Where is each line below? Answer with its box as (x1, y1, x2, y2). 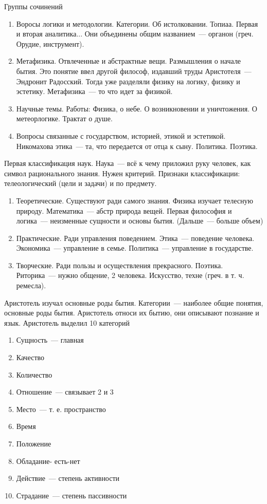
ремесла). (16, 280, 46, 291)
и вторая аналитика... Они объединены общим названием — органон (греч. (16, 28, 254, 39)
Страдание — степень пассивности (16, 490, 127, 500)
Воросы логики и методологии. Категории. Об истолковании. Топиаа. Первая (16, 18, 258, 29)
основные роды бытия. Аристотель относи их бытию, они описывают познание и (4, 307, 259, 318)
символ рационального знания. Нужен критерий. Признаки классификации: (4, 167, 240, 178)
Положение (16, 438, 51, 449)
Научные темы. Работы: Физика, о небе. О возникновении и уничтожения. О (16, 103, 257, 114)
